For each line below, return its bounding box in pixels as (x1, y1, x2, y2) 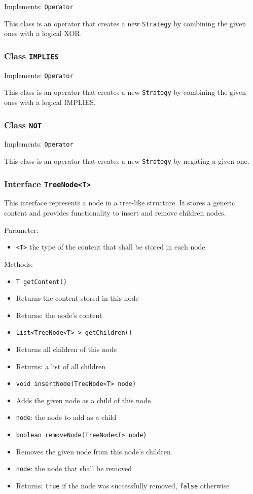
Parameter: (4, 224, 39, 235)
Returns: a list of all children (16, 361, 106, 371)
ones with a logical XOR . (4, 28, 82, 39)
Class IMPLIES (4, 49, 59, 62)
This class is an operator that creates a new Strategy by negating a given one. (4, 156, 249, 166)
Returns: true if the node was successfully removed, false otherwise (16, 480, 230, 490)
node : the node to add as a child (16, 412, 117, 422)
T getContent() (16, 278, 67, 286)
